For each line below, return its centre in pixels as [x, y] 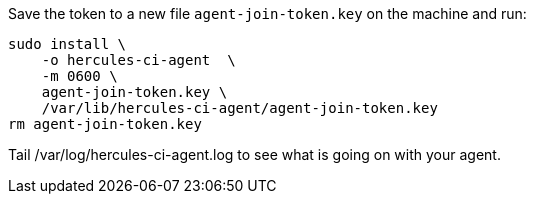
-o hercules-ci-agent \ [138, 60]
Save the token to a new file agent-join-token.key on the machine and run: [267, 13]
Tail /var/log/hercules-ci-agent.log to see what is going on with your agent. [254, 154]
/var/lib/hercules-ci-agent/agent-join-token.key [239, 108]
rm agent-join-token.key [105, 124]
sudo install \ [67, 44]
